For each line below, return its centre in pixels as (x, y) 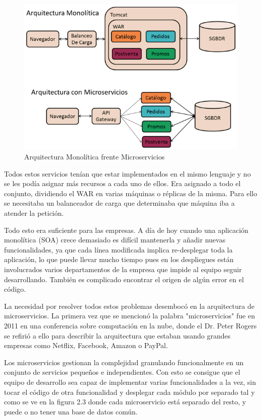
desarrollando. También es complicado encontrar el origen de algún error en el (124, 279)
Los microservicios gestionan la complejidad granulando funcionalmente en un (124, 362)
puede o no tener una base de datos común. (71, 411)
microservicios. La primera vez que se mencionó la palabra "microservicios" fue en (129, 316)
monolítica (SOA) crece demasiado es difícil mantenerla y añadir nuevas (115, 240)
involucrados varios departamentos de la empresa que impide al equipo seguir (123, 269)
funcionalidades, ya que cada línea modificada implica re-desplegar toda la (118, 249)
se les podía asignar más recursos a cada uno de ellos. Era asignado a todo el (122, 183)
